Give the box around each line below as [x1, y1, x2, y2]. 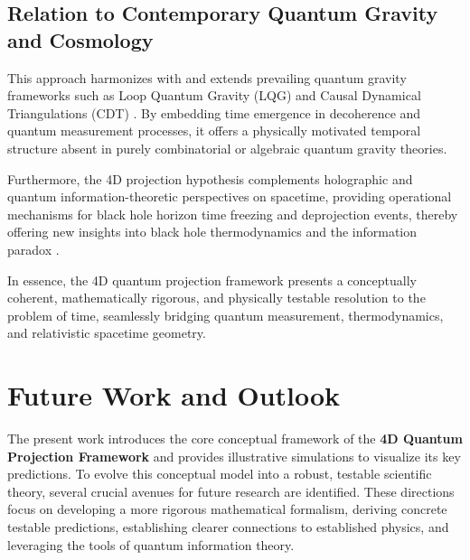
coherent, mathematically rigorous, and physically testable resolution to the [7, 288, 426, 307]
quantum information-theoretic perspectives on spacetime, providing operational [7, 187, 452, 206]
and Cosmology [7, 25, 154, 53]
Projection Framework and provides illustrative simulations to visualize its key [7, 446, 461, 465]
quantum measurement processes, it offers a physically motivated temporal [7, 121, 421, 140]
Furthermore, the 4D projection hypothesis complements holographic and [7, 169, 413, 188]
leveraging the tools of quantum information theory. [7, 535, 295, 554]
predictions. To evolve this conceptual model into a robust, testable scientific [7, 464, 432, 483]
